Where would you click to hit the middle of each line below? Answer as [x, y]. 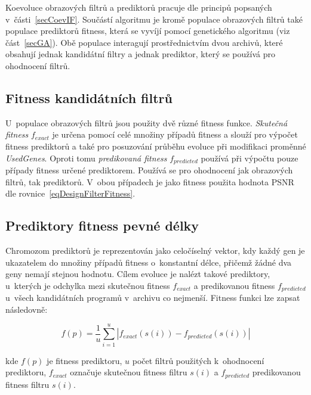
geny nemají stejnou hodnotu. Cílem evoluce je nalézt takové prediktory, [138, 274]
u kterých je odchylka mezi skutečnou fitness [88, 285]
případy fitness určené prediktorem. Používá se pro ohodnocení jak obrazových [149, 170]
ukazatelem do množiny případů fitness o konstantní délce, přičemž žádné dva [149, 262]
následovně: [27, 309]
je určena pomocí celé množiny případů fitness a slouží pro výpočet [175, 134]
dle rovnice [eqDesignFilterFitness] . [70, 193]
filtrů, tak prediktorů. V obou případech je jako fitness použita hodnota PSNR [150, 181]
